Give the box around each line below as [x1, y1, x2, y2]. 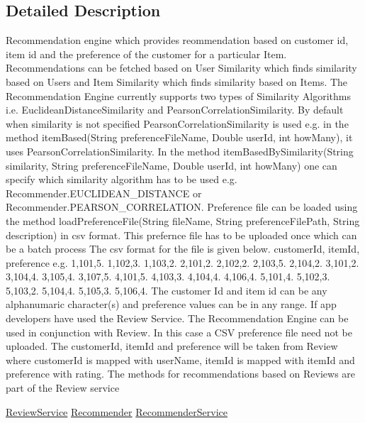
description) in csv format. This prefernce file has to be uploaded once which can [6, 227, 357, 242]
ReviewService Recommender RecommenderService [6, 404, 228, 419]
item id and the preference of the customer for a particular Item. [6, 46, 287, 61]
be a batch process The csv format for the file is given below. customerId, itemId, [6, 241, 360, 256]
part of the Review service [6, 380, 120, 395]
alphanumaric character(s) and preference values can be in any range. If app [6, 297, 337, 312]
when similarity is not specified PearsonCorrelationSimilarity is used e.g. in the [6, 116, 349, 131]
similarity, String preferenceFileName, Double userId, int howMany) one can [6, 158, 337, 172]
